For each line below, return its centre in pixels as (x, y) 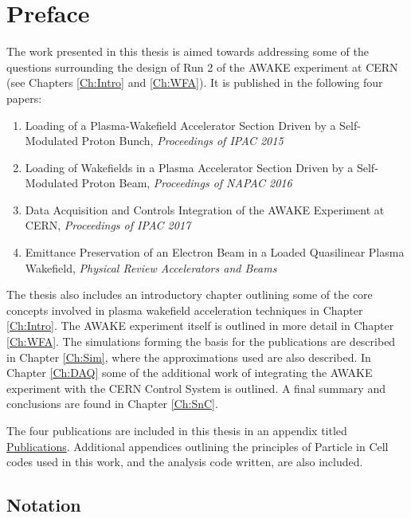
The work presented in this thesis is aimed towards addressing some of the (188, 51)
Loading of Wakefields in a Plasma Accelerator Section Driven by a (189, 167)
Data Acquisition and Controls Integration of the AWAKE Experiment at (205, 209)
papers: (24, 98)
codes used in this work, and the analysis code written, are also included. (185, 462)
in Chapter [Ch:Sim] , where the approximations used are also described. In (189, 357)
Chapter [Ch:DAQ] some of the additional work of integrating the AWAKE (190, 373)
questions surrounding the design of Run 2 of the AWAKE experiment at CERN (202, 67)
